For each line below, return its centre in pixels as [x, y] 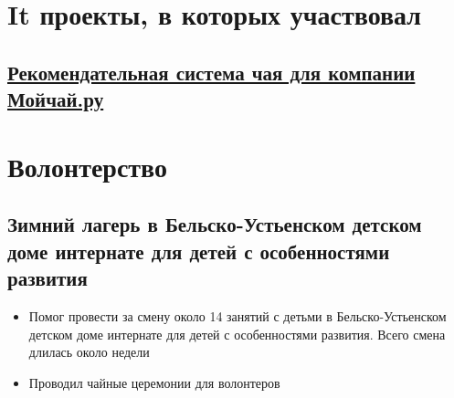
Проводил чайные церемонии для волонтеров [154, 382]
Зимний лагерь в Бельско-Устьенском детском [215, 224]
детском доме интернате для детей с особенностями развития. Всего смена [237, 334]
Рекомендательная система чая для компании [211, 72]
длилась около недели [89, 352]
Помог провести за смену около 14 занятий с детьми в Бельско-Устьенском [238, 315]
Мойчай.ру [56, 99]
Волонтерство [88, 166]
